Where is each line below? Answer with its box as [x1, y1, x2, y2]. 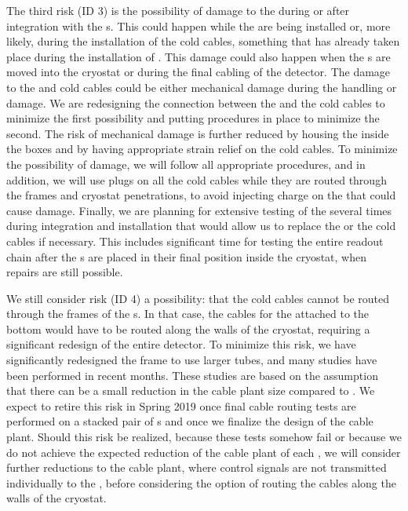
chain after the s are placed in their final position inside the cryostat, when [6, 248, 366, 265]
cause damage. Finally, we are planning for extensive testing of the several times [6, 202, 392, 218]
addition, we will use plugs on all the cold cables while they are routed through [6, 171, 387, 188]
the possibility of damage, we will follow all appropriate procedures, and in [6, 155, 366, 172]
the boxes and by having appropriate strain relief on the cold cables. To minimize [6, 141, 398, 157]
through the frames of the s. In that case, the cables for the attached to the [6, 305, 369, 322]
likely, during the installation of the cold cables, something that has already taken [6, 33, 400, 49]
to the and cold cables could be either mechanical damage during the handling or [6, 78, 397, 95]
